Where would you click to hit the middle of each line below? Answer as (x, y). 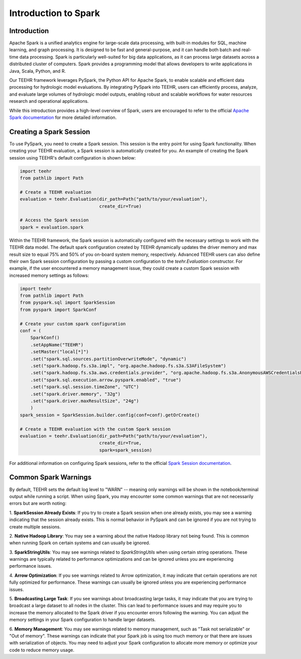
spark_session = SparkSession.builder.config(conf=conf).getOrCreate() (110, 415)
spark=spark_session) (126, 450)
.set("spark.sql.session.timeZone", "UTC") (85, 387)
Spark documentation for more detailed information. (63, 117)
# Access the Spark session (54, 220)
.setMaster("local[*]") (59, 352)
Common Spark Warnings (50, 477)
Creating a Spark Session (50, 132)
